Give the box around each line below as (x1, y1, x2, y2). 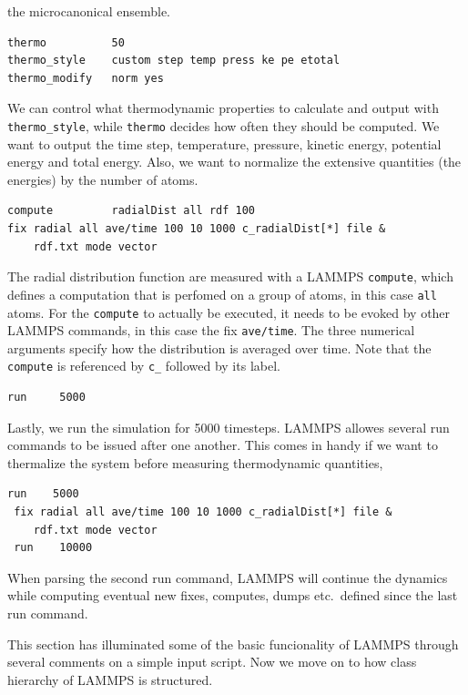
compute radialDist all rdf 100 (7, 204, 256, 218)
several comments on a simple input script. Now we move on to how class (7, 652, 417, 671)
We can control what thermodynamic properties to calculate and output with (7, 98, 439, 118)
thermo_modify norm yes (7, 71, 164, 85)
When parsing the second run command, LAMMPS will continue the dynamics (7, 567, 448, 587)
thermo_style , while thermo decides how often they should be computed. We (7, 116, 440, 135)
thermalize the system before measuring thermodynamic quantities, (7, 453, 383, 472)
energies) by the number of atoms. (7, 169, 198, 189)
